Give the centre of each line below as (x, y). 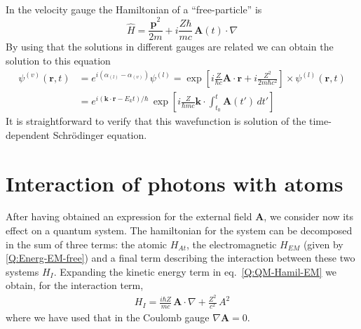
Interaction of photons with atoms (175, 183)
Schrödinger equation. (100, 134)
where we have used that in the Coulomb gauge (108, 317)
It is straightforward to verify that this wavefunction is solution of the (156, 121)
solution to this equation (58, 60)
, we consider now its (309, 216)
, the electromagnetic (232, 244)
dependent (28, 134)
